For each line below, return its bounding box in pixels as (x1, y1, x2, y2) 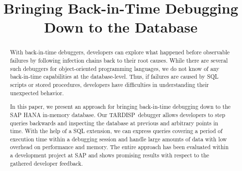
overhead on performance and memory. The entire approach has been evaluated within (10, 143, 229, 151)
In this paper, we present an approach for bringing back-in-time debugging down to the (10, 103, 231, 111)
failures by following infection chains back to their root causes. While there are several (10, 56, 228, 65)
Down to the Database (44, 17, 198, 37)
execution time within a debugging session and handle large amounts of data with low (10, 135, 227, 143)
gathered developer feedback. (10, 159, 83, 167)
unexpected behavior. (10, 88, 64, 97)
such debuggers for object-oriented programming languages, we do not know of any (10, 64, 220, 72)
